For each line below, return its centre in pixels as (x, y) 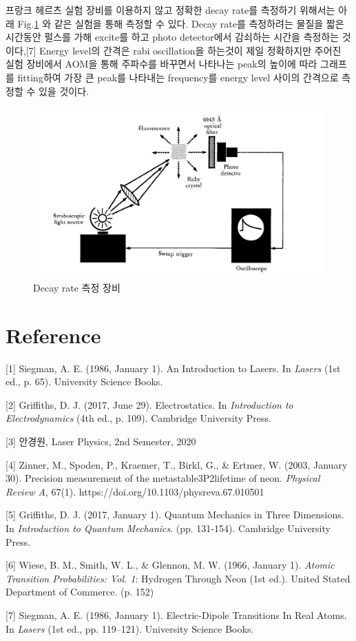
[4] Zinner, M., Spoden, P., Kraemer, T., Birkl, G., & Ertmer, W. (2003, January (177, 464)
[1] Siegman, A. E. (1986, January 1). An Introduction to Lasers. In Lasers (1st (173, 368)
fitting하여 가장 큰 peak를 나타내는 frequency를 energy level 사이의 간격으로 (178, 77)
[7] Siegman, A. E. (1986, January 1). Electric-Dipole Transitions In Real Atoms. (176, 614)
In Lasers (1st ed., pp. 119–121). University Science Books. (130, 628)
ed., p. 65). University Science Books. (84, 381)
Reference (53, 335)
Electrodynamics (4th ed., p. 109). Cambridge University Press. (138, 418)
